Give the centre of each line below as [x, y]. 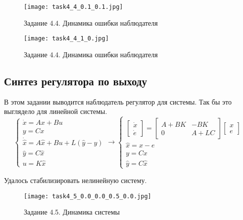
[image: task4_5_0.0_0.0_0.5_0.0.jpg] [88, 196]
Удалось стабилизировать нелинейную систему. [75, 180]
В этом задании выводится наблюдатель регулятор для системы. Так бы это [118, 101]
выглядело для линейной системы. [56, 111]
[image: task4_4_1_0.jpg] [66, 39]
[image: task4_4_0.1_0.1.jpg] [73, 7]
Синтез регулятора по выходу [75, 81]
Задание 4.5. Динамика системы [72, 212]
